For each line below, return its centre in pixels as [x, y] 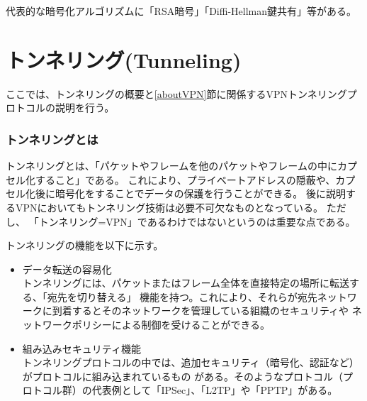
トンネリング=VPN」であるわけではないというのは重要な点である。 [197, 221]
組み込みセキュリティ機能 [81, 348]
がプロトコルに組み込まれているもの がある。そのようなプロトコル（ [183, 376]
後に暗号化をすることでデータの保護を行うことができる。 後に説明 [190, 193]
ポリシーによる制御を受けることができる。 [171, 325]
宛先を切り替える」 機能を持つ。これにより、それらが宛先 [182, 296]
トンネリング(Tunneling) [124, 59]
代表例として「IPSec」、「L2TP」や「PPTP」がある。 [215, 390]
